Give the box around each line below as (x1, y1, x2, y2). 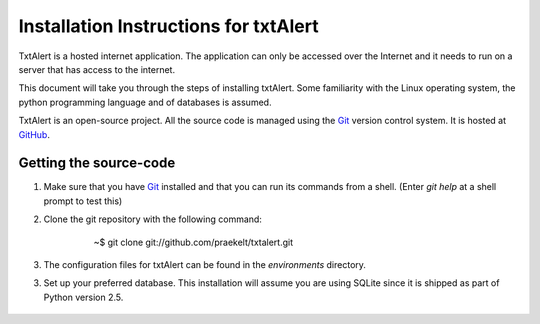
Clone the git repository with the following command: (43, 213, 262, 225)
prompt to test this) (43, 195, 123, 207)
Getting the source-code (18, 155, 176, 172)
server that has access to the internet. (18, 63, 175, 75)
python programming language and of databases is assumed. (18, 96, 272, 108)
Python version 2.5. (43, 291, 124, 303)
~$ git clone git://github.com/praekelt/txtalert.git (93, 236, 294, 248)
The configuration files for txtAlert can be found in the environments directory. (43, 258, 367, 270)
